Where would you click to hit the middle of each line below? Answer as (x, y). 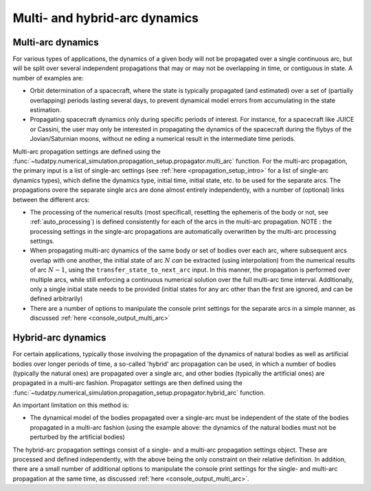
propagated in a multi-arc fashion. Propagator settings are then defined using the (128, 383)
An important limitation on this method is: (71, 405)
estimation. (46, 110)
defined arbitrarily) (56, 298)
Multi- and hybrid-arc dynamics (106, 18)
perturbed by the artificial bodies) (77, 437)
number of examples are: (48, 78)
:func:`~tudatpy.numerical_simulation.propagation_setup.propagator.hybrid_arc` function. (139, 393)
